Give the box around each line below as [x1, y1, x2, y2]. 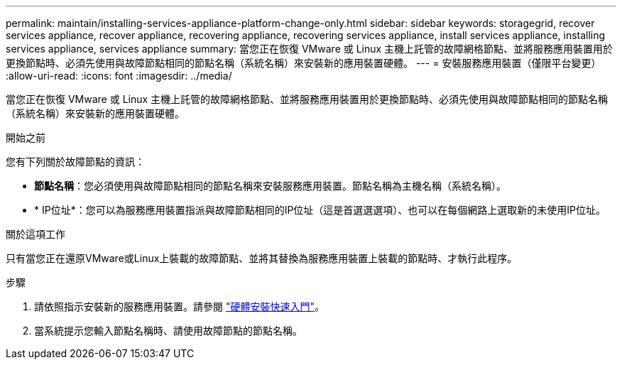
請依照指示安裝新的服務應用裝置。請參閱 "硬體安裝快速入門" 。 [34, 300, 324, 312]
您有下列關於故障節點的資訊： [6, 156, 145, 168]
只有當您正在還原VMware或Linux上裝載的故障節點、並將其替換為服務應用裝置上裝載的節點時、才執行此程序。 [6, 252, 518, 264]
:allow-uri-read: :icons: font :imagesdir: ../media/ [6, 70, 232, 82]
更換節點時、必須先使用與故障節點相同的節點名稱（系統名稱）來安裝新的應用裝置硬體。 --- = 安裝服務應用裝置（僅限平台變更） [6, 57, 601, 69]
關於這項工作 [6, 228, 65, 240]
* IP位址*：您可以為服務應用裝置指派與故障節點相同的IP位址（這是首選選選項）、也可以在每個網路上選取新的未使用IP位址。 [34, 204, 606, 216]
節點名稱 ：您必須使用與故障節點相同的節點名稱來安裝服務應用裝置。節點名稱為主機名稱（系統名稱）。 [34, 180, 506, 192]
